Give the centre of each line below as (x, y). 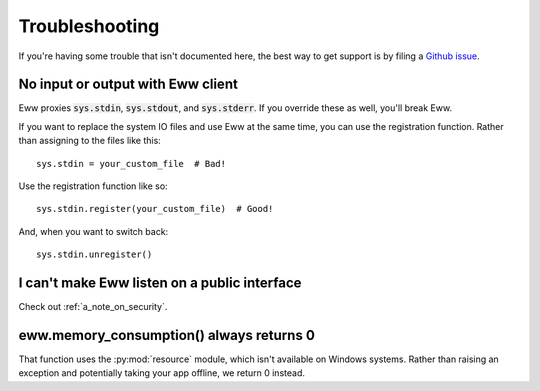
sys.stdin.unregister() (94, 254)
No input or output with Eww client (128, 84)
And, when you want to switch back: (93, 231)
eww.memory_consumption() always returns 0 (166, 335)
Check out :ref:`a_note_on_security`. (93, 307)
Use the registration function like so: (93, 186)
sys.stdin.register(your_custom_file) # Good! (155, 209)
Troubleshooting (89, 26)
